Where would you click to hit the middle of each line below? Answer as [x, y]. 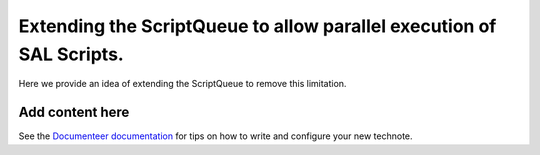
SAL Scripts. [71, 54]
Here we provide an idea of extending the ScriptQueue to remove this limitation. [182, 84]
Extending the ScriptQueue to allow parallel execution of [257, 26]
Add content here [74, 112]
